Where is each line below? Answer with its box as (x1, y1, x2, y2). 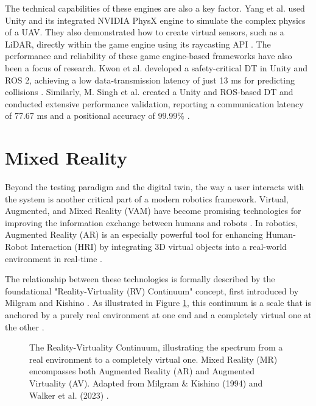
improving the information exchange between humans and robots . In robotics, (5, 216, 298, 229)
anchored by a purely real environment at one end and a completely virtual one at (5, 308, 312, 321)
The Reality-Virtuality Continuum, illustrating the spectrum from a (29, 341, 283, 354)
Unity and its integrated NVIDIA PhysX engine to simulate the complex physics (5, 13, 306, 26)
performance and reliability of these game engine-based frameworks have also (5, 49, 292, 62)
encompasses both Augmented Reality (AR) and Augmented (29, 365, 255, 377)
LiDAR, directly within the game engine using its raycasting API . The (5, 37, 271, 50)
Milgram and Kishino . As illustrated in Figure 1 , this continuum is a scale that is (5, 296, 311, 309)
